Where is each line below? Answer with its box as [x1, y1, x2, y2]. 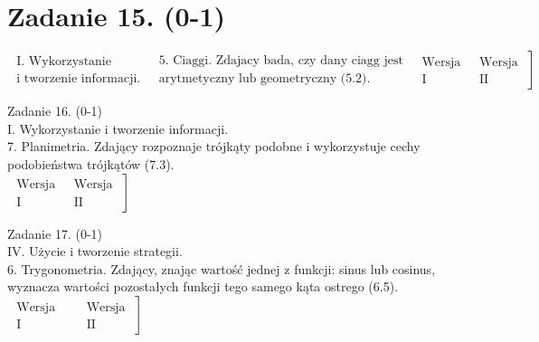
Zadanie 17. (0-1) [7, 223, 102, 242]
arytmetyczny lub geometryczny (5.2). [158, 71, 371, 85]
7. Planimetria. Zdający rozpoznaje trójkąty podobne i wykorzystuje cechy [7, 137, 421, 156]
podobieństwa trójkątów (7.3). [7, 154, 175, 173]
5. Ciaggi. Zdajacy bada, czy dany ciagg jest [158, 53, 403, 67]
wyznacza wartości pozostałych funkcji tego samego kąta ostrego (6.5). [7, 277, 399, 296]
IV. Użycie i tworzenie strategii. [7, 242, 183, 261]
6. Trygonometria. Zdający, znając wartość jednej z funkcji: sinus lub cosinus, [7, 259, 436, 278]
